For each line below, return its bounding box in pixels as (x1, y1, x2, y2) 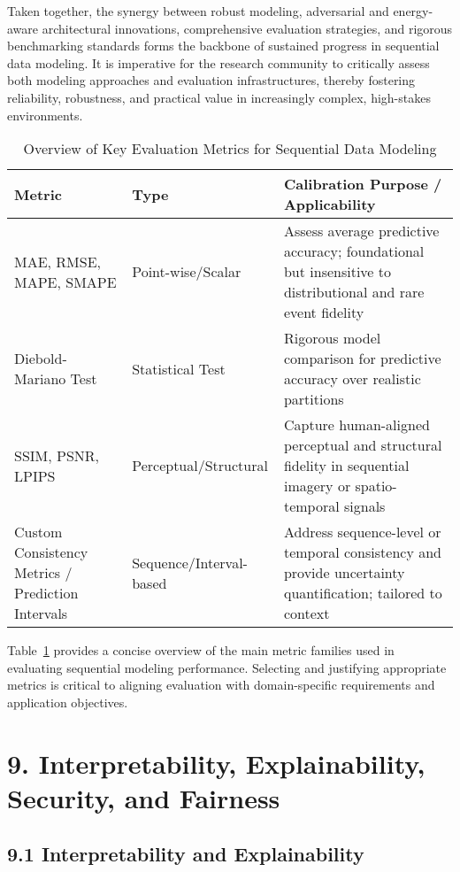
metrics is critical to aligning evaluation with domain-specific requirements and (7, 675, 435, 694)
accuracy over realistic (283, 368, 421, 390)
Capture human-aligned (283, 414, 430, 436)
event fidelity (283, 302, 364, 323)
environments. (7, 105, 83, 124)
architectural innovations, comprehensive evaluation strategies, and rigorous (42, 19, 453, 37)
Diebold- (14, 348, 67, 369)
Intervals (14, 603, 68, 624)
